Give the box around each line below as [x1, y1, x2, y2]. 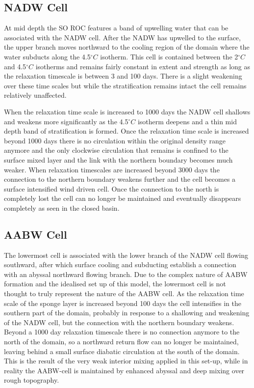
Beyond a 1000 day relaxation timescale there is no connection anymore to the [4, 327, 240, 337]
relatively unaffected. [4, 90, 67, 100]
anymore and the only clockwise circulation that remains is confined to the [4, 145, 229, 155]
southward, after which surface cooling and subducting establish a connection [4, 259, 236, 270]
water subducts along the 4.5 [4, 51, 91, 61]
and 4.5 [4, 61, 26, 71]
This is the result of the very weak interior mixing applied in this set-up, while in [4, 356, 248, 366]
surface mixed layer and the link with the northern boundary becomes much [4, 154, 233, 165]
